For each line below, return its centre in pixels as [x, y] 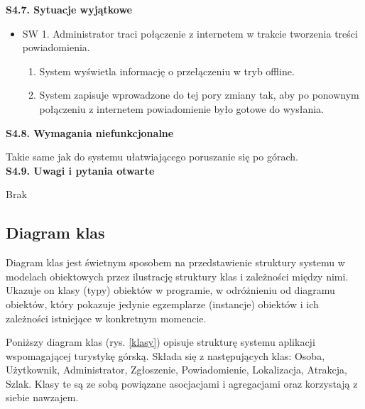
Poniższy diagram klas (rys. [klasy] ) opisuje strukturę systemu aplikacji [160, 342]
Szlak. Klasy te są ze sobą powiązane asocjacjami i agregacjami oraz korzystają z [182, 383]
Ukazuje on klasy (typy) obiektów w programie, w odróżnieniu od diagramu [170, 290]
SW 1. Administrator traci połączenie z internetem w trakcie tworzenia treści [190, 33]
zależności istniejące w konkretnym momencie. [106, 318]
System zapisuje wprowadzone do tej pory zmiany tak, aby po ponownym [199, 95]
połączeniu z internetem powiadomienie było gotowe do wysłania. [181, 108]
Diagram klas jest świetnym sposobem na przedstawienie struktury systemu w [175, 262]
